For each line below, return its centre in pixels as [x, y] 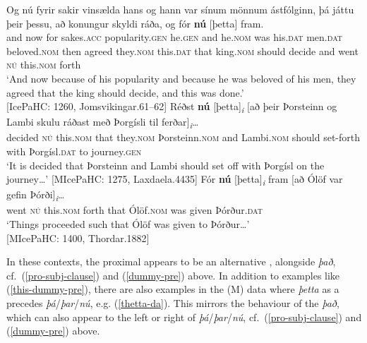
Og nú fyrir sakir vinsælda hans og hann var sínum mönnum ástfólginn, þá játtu [180, 9]
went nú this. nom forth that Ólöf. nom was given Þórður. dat [134, 210]
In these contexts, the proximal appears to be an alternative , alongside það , [171, 261]
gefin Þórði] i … [36, 195]
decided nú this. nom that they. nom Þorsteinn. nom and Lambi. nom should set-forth [183, 137]
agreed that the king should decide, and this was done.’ [125, 92]
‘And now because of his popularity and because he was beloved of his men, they [181, 78]
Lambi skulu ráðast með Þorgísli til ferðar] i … [103, 123]
